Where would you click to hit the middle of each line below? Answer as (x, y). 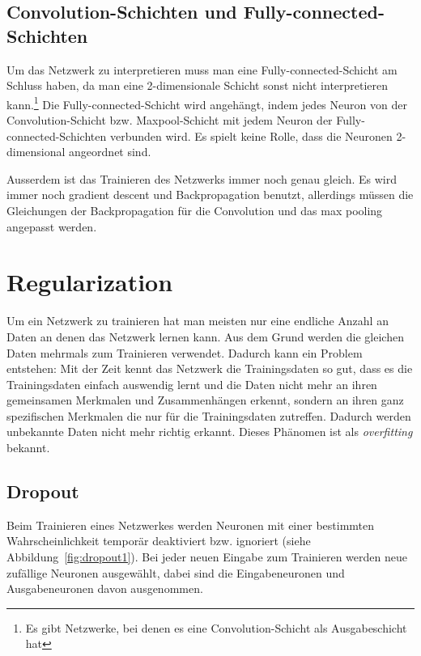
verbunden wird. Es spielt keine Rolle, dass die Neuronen (251, 135)
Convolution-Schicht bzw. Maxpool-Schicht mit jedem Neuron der (170, 120)
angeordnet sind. (110, 152)
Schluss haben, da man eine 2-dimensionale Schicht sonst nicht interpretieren (198, 85)
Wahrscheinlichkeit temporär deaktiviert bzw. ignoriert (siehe (159, 541)
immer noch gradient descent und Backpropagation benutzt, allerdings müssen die (210, 195)
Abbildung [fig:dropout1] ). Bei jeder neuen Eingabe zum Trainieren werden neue (207, 557)
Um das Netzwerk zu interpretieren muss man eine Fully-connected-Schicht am (202, 69)
